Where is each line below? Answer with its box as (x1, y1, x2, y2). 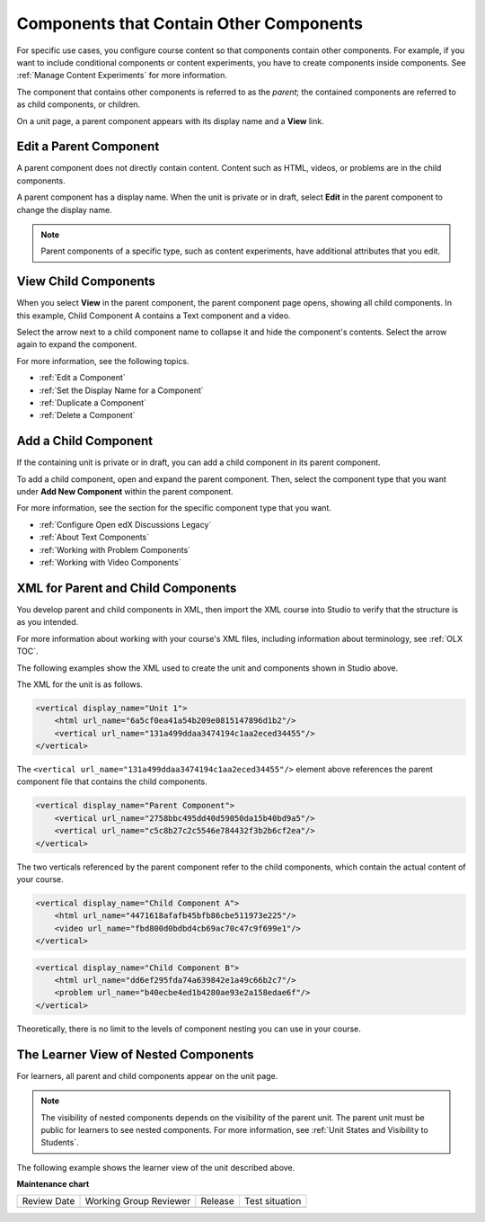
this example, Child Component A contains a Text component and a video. (16, 310, 291, 321)
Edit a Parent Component (16, 139, 160, 155)
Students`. (40, 1137, 80, 1148)
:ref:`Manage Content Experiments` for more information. (16, 70, 228, 81)
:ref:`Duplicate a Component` (39, 397, 147, 408)
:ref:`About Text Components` (39, 531, 150, 543)
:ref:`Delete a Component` (39, 410, 136, 421)
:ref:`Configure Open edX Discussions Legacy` (39, 519, 212, 530)
